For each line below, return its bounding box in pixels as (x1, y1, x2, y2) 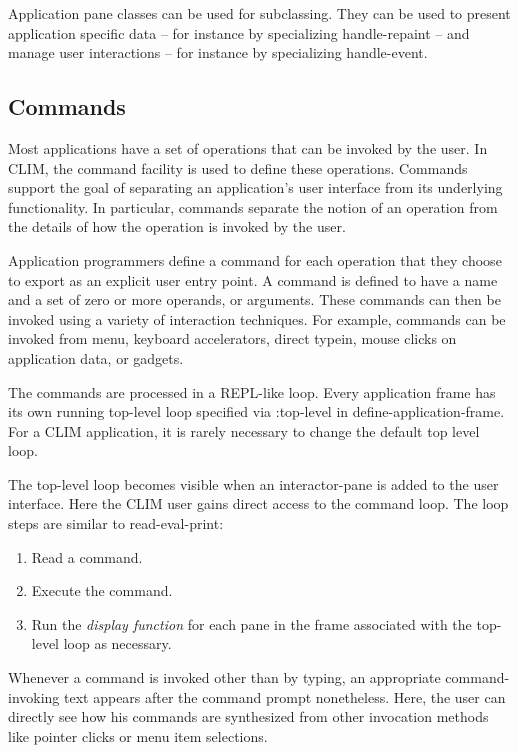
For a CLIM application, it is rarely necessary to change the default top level (8, 420, 480, 441)
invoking (8, 686, 60, 707)
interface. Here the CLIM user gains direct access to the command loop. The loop (8, 493, 509, 514)
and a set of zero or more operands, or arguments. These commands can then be (8, 289, 501, 310)
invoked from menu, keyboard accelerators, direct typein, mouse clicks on (8, 328, 457, 349)
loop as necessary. (63, 633, 172, 654)
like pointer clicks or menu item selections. (8, 725, 268, 746)
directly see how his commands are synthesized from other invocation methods (8, 706, 489, 727)
